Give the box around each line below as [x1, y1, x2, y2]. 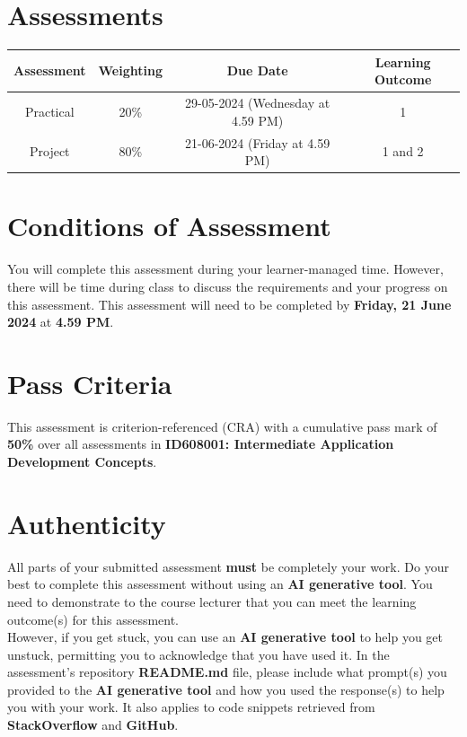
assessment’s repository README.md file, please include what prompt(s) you [7, 662, 447, 681]
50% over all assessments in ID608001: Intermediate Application [7, 434, 394, 453]
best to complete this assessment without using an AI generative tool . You [7, 575, 433, 593]
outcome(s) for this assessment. [7, 610, 180, 628]
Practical [24, 101, 75, 120]
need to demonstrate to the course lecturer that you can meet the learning [7, 592, 417, 610]
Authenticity [7, 504, 166, 541]
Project [29, 142, 70, 161]
